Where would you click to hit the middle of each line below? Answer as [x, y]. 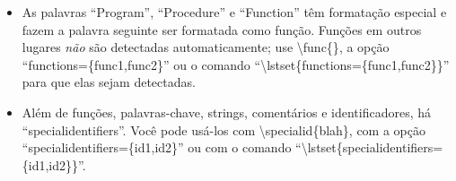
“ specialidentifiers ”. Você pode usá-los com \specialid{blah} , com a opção [224, 129]
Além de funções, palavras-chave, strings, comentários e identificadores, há [226, 112]
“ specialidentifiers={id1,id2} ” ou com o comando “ [162, 147]
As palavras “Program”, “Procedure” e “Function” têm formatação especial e [234, 12]
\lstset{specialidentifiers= [372, 147]
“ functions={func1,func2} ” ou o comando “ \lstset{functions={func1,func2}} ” [236, 64]
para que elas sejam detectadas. [109, 82]
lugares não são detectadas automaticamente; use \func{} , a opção [206, 47]
